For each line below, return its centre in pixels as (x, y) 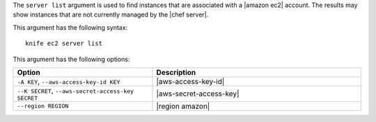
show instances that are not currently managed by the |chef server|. (111, 15)
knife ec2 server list (64, 44)
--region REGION (43, 106)
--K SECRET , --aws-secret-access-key (76, 90)
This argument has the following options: (71, 59)
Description (176, 72)
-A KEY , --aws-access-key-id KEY (69, 81)
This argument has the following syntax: (70, 27)
